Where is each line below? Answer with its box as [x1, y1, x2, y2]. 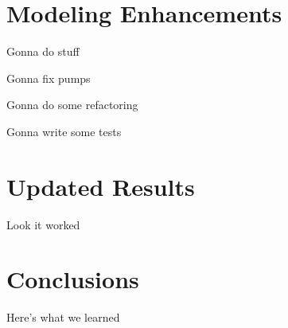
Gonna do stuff [6, 43, 80, 60]
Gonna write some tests [6, 123, 122, 139]
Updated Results [6, 170, 195, 202]
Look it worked [6, 216, 80, 232]
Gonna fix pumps [6, 69, 91, 86]
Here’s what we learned [6, 309, 120, 326]
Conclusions [6, 263, 139, 295]
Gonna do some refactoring [6, 96, 138, 113]
